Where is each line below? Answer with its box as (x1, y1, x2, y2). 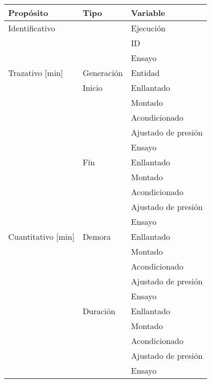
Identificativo (8, 22, 55, 34)
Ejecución (131, 22, 166, 34)
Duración (82, 305, 116, 317)
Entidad (131, 67, 160, 79)
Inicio (82, 82, 103, 93)
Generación (82, 67, 123, 79)
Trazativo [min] (8, 67, 64, 79)
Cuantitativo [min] (8, 231, 75, 242)
